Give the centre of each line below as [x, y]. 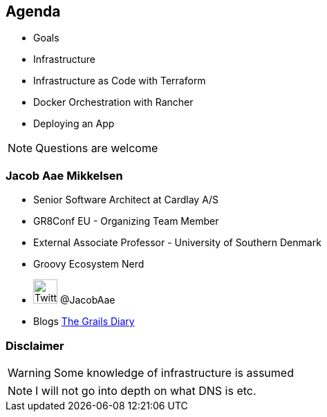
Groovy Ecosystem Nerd [89, 264]
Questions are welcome [97, 148]
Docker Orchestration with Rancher [113, 102]
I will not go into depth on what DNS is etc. [146, 390]
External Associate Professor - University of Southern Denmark [177, 243]
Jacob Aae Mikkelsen [64, 175]
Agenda [33, 11]
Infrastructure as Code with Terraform [120, 81]
